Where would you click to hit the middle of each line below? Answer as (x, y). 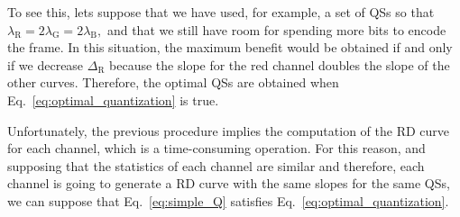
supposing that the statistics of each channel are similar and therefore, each (216, 165)
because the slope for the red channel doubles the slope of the (280, 64)
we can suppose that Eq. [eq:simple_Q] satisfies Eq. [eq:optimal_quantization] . (228, 200)
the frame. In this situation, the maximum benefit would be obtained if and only (230, 47)
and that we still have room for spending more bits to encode (276, 29)
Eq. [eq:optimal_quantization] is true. (113, 99)
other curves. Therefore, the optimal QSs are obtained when (173, 82)
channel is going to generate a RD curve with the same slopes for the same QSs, (229, 183)
